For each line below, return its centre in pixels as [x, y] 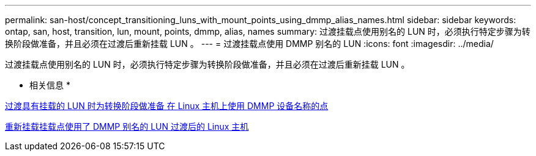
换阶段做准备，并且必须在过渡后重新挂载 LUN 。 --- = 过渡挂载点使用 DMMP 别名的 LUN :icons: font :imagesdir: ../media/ [249, 44]
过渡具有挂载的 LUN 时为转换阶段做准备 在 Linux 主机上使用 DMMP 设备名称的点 [167, 106]
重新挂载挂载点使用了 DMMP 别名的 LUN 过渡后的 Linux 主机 [127, 126]
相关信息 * [50, 85]
